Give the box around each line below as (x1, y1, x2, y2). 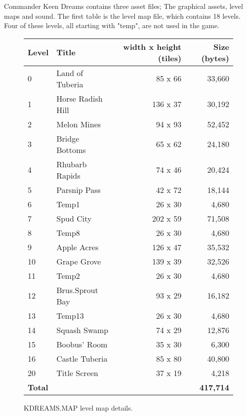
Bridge (56, 132, 80, 144)
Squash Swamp (56, 324, 109, 336)
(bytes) (201, 52, 229, 64)
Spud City (56, 212, 92, 224)
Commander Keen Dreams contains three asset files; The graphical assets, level (4, 1, 243, 11)
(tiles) (158, 52, 182, 64)
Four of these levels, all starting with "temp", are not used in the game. (4, 20, 220, 31)
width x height (123, 40, 182, 52)
